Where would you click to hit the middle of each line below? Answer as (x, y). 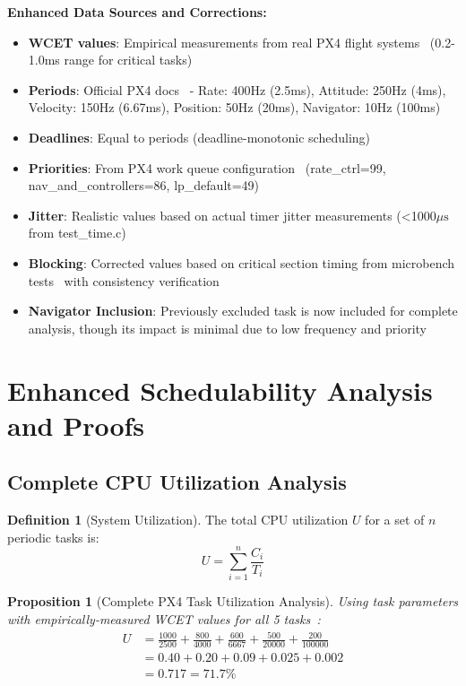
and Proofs (76, 425)
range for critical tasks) (128, 60)
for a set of (395, 520)
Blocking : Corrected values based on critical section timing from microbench (242, 262)
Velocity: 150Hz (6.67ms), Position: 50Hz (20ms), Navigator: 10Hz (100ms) (234, 107)
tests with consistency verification (124, 280)
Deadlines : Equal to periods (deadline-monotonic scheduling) (199, 137)
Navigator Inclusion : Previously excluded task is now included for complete (243, 311)
